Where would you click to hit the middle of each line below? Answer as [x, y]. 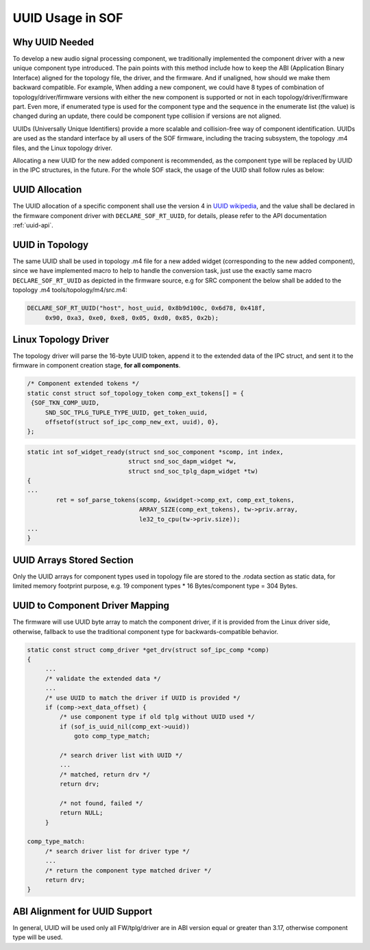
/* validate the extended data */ [103, 678]
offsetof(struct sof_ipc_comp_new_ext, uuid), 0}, [132, 422]
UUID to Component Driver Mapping [91, 606]
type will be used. [38, 937]
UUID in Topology [51, 244]
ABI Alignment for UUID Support [83, 911]
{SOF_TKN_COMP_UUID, [65, 403]
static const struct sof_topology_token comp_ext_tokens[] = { [136, 393]
